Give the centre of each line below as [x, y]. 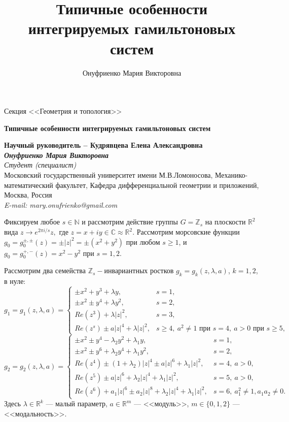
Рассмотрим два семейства [45, 270]
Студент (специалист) [40, 165]
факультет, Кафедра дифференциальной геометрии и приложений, [157, 185]
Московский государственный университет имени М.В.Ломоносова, [109, 175]
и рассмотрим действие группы [130, 222]
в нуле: [15, 281]
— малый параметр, [77, 403]
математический [29, 185]
